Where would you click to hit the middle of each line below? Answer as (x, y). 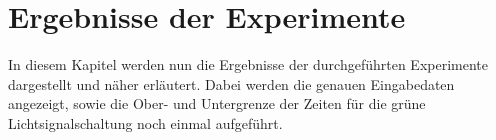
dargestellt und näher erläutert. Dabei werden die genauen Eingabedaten (231, 83)
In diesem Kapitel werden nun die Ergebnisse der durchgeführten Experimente (248, 64)
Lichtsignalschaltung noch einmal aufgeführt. (145, 122)
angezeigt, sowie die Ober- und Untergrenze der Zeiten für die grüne (217, 103)
